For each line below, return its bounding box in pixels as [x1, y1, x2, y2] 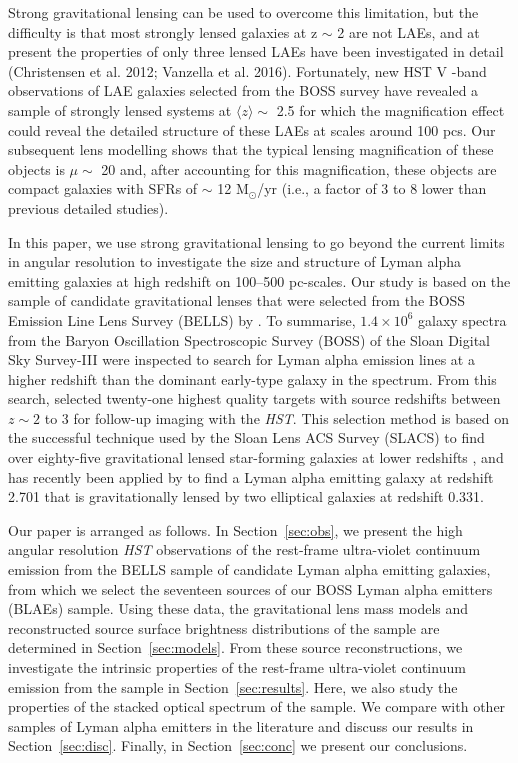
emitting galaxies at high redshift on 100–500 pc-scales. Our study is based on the [8, 270, 511, 291]
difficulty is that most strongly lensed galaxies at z [8, 21, 318, 42]
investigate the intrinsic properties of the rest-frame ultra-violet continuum [8, 657, 466, 677]
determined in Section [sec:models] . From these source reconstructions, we [8, 637, 463, 658]
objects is [8, 158, 65, 179]
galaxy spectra [418, 309, 507, 330]
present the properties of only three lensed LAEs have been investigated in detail [8, 41, 504, 62]
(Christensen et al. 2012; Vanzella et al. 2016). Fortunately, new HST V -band [8, 60, 487, 81]
